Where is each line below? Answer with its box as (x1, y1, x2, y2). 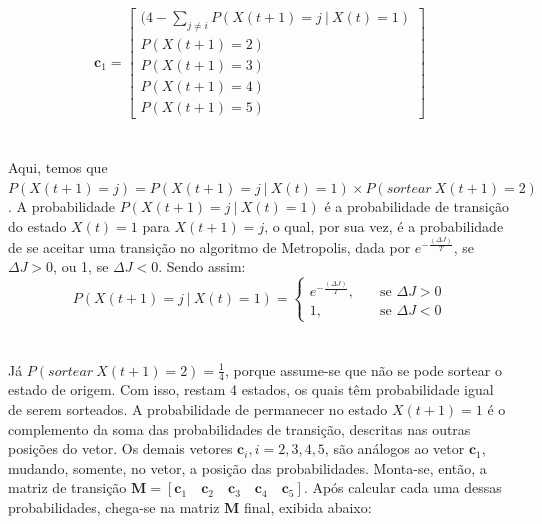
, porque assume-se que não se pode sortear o (224, 359, 502, 380)
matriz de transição (8, 477, 127, 498)
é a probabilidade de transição (324, 196, 509, 217)
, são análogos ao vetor (324, 438, 465, 459)
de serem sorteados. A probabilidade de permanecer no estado (8, 399, 388, 420)
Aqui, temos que (8, 157, 108, 178)
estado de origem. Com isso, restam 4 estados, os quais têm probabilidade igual (8, 379, 494, 400)
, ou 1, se (53, 256, 109, 277)
